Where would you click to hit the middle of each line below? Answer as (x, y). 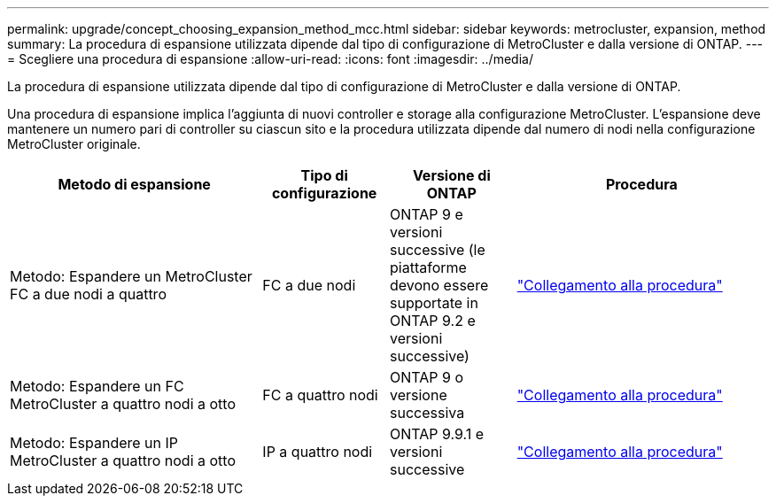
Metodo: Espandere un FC (97, 386)
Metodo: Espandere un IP (94, 443)
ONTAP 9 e (426, 214)
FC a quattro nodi (320, 395)
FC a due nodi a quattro (88, 294)
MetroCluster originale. (74, 144)
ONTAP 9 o (427, 377)
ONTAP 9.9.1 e (437, 434)
